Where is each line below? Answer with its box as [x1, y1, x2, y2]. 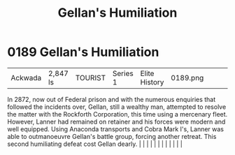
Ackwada [10, 73, 42, 82]
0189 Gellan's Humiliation [7, 44, 159, 60]
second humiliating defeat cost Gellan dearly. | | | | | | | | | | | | [7, 140, 183, 148]
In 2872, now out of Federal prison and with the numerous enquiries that [7, 95, 216, 103]
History [140, 77, 164, 87]
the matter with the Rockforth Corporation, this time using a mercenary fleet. [7, 110, 228, 118]
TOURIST [75, 73, 106, 82]
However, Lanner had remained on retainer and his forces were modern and [7, 117, 226, 126]
